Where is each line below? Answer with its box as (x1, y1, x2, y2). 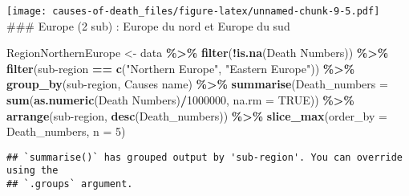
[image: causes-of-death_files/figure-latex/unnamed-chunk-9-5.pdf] (6, 6, 380, 17)
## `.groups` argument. (6, 178, 133, 190)
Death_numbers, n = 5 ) (6, 123, 126, 140)
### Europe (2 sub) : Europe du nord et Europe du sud (6, 17, 290, 34)
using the (6, 165, 59, 177)
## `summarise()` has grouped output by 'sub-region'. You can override (6, 151, 403, 163)
